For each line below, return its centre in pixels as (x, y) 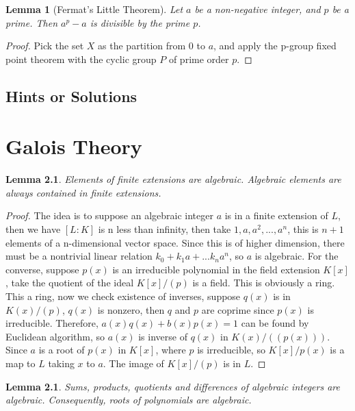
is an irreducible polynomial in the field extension (216, 269)
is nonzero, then (131, 309)
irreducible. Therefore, (52, 323)
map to (21, 363)
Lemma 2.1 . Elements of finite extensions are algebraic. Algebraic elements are (173, 179)
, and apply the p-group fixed (275, 46)
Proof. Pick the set (45, 46)
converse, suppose (42, 269)
